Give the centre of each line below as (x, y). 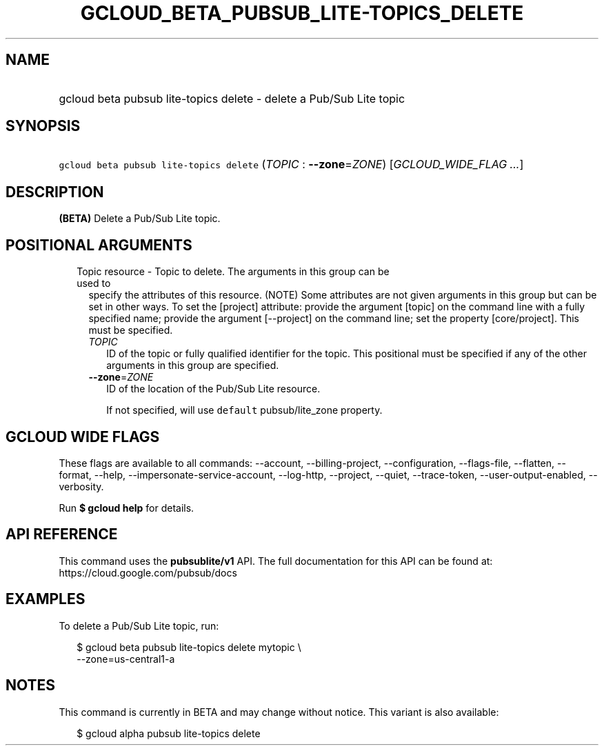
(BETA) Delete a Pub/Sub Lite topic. (140, 219)
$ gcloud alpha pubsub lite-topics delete (169, 733)
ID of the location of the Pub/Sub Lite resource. (213, 389)
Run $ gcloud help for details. (127, 508)
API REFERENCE (62, 534)
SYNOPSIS (43, 126)
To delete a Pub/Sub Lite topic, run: (139, 625)
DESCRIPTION (55, 192)
